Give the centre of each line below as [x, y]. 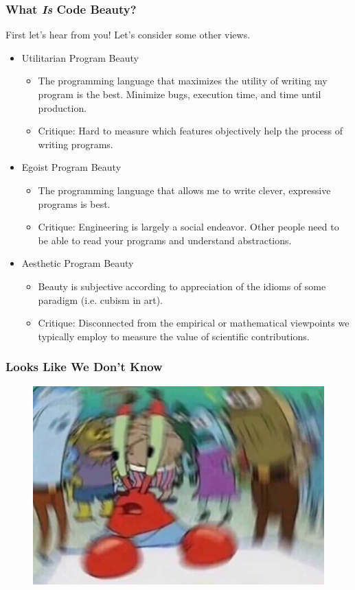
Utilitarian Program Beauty [80, 57]
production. [62, 107]
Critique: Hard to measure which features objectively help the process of [191, 131]
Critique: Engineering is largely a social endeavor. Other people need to [188, 227]
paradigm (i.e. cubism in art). [100, 299]
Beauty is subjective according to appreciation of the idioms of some [182, 286]
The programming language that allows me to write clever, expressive [184, 190]
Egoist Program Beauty [71, 167]
